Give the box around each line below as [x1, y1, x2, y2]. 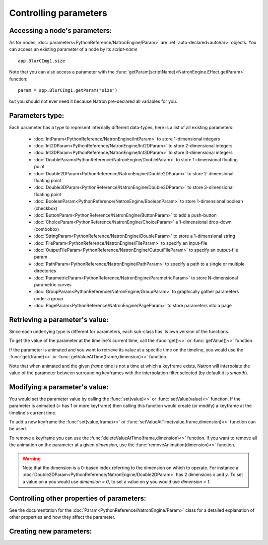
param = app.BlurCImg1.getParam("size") [18, 87, 118, 93]
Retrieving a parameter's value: [9, 315, 109, 324]
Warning [22, 456, 41, 462]
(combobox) [34, 226, 59, 232]
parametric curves [34, 281, 72, 287]
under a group [34, 295, 64, 301]
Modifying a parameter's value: [9, 383, 109, 391]
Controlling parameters [9, 7, 108, 18]
